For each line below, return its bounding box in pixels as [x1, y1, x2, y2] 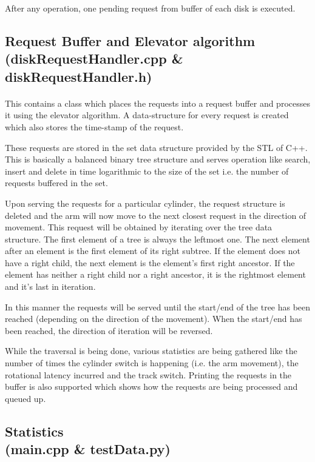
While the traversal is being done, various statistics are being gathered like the [5, 344, 297, 357]
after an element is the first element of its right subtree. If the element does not [5, 244, 300, 257]
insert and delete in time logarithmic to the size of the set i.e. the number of [5, 164, 289, 177]
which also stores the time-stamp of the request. [5, 120, 184, 133]
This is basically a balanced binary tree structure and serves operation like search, [5, 153, 311, 166]
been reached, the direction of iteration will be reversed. [5, 324, 213, 336]
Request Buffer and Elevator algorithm [5, 31, 256, 50]
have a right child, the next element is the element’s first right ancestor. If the [5, 256, 295, 269]
